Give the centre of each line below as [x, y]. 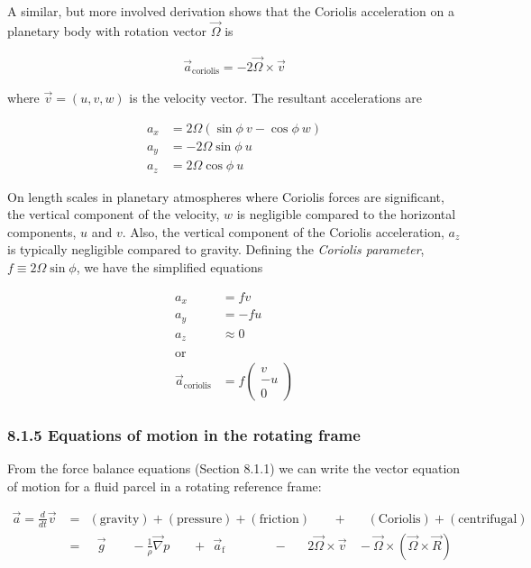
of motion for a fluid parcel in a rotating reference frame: [165, 486]
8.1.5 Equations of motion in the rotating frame [184, 435]
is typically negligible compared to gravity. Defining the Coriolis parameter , [216, 249]
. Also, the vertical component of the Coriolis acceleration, [283, 231]
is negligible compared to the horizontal [346, 214]
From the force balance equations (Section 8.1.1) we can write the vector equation [234, 468]
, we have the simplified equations [169, 267]
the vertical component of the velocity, [114, 214]
